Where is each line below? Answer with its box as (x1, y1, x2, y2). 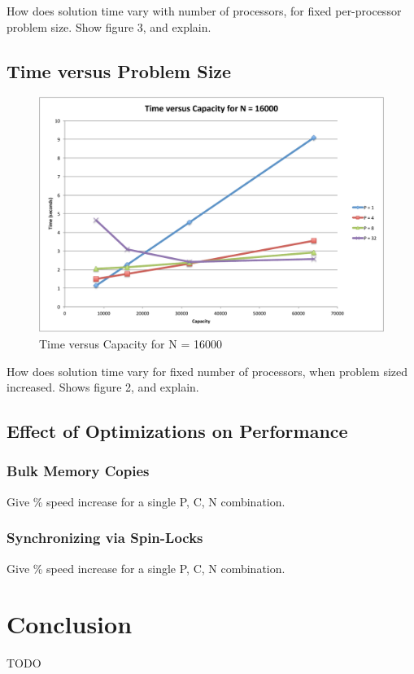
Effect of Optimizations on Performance (7, 418, 348, 444)
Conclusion (7, 607, 133, 641)
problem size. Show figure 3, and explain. (7, 18, 211, 35)
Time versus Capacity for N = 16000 (39, 335, 222, 352)
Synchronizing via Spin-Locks (7, 527, 203, 548)
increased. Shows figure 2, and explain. (7, 379, 199, 396)
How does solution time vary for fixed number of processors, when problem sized (7, 362, 408, 379)
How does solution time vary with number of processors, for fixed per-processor (7, 2, 402, 19)
